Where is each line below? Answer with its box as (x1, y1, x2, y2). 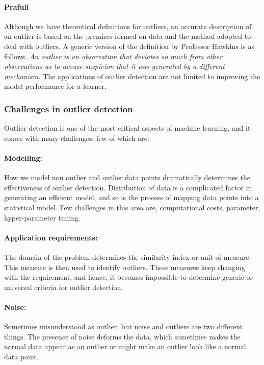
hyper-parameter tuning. (4, 212, 81, 223)
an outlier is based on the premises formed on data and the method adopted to (4, 31, 251, 41)
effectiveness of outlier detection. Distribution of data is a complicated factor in (4, 182, 252, 192)
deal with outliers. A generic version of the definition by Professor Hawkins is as (4, 40, 254, 51)
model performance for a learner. (4, 81, 107, 91)
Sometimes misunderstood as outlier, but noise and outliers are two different (4, 321, 243, 332)
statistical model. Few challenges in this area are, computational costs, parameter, (4, 202, 260, 212)
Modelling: (4, 152, 42, 163)
